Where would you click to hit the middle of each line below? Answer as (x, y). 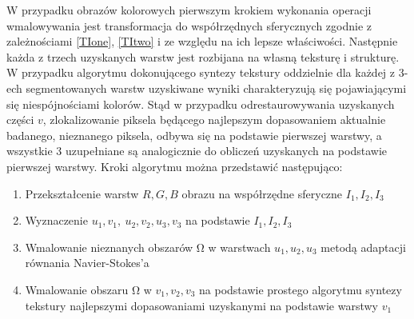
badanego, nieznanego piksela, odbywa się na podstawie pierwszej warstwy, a (194, 135)
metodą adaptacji (363, 247)
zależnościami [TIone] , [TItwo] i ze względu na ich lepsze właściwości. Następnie (202, 41)
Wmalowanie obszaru (77, 289)
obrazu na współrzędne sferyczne (262, 193)
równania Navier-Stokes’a (87, 263)
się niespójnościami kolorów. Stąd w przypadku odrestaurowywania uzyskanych (201, 104)
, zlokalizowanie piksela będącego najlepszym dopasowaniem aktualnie (214, 120)
